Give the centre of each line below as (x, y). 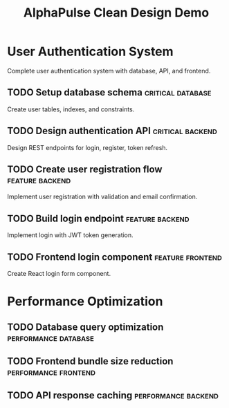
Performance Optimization (85, 302)
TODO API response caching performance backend (113, 396)
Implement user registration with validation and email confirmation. (102, 197)
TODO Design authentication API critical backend (112, 131)
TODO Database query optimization (85, 327)
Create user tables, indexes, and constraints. (71, 109)
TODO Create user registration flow (85, 169)
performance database (51, 338)
